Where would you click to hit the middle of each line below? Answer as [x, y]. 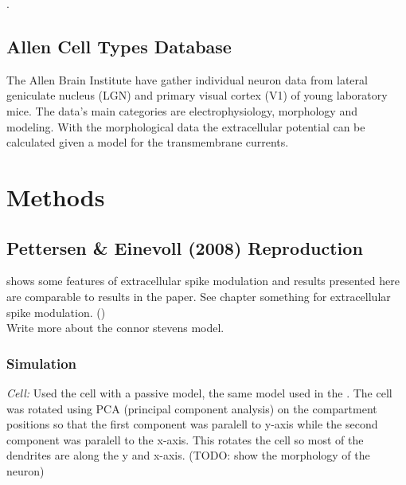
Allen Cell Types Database [119, 46]
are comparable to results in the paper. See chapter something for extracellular [199, 296]
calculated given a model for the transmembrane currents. [148, 142]
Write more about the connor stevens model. [115, 328]
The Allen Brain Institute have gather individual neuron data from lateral [187, 79]
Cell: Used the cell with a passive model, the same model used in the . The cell [199, 392]
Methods [56, 196]
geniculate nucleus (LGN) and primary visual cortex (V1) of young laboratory [197, 95]
